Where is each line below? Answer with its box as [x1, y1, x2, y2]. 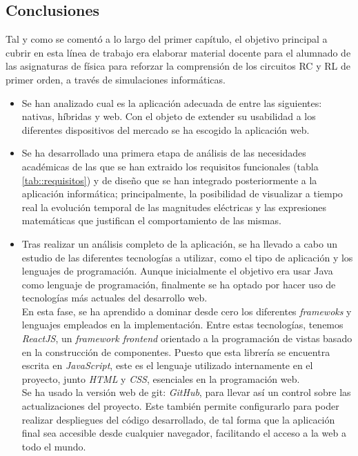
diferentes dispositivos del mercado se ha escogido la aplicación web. [21, 122, 310, 137]
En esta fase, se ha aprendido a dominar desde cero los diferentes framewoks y [21, 304, 352, 318]
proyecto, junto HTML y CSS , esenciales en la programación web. [21, 371, 300, 386]
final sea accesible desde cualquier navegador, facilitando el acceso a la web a [21, 426, 346, 440]
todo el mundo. [21, 439, 86, 453]
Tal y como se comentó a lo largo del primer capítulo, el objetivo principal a [6, 32, 328, 46]
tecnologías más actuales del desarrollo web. [21, 290, 208, 305]
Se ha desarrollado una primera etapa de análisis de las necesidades [21, 146, 306, 160]
